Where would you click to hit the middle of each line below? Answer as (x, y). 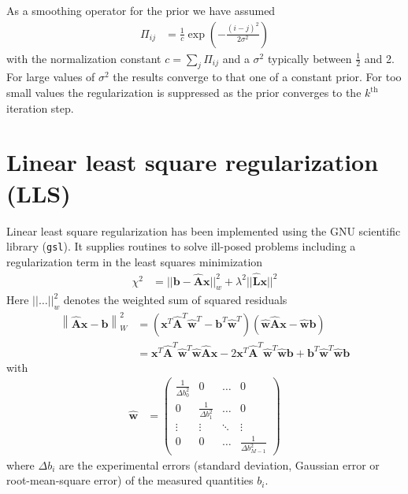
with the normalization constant (84, 58)
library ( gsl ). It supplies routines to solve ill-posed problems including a (181, 246)
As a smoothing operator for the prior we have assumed (141, 10)
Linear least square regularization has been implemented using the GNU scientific (204, 230)
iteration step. (40, 108)
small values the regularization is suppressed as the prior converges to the (184, 93)
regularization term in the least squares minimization (135, 261)
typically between (310, 58)
